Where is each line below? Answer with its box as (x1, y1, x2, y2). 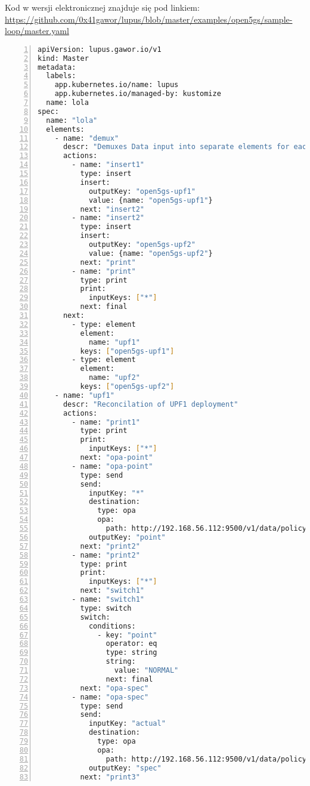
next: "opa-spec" (80, 683, 149, 692)
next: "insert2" (80, 205, 144, 213)
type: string (106, 648, 157, 657)
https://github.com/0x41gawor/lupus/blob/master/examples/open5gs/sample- (5, 13, 293, 25)
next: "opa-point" (80, 453, 153, 462)
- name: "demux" (54, 134, 119, 143)
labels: (46, 72, 76, 81)
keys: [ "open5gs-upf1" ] (80, 346, 175, 355)
